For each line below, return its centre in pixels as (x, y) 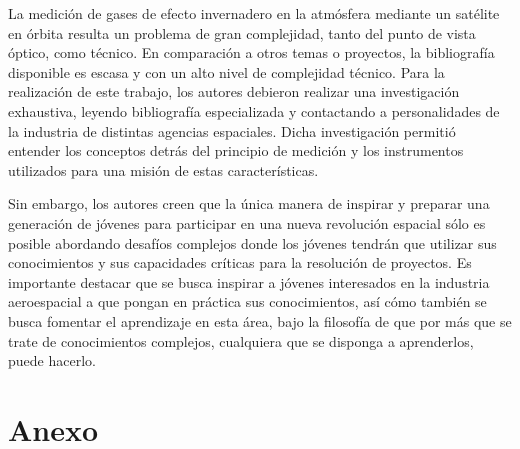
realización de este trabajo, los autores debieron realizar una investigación (234, 91)
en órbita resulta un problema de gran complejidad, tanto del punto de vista (242, 32)
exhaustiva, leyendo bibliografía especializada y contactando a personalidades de (254, 110)
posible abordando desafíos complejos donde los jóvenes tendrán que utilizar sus (252, 242)
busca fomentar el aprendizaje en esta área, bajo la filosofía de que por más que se (260, 320)
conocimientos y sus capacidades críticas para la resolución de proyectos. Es (240, 262)
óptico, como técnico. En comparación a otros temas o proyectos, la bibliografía (251, 52)
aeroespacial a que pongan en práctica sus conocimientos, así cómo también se (247, 301)
